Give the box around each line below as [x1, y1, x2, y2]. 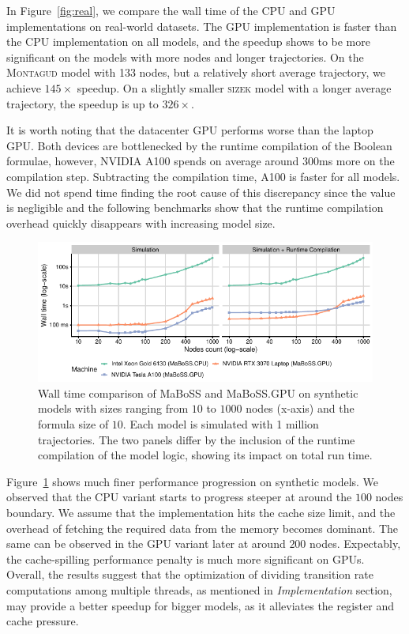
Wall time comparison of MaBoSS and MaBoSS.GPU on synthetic [38, 384, 358, 401]
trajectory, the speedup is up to [6, 95, 159, 111]
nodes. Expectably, [310, 535, 401, 552]
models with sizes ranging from [38, 400, 189, 417]
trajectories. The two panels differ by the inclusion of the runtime [38, 431, 355, 447]
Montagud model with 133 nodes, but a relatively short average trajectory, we [6, 64, 385, 81]
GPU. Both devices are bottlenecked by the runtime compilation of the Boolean [6, 137, 392, 153]
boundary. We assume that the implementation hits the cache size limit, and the [6, 504, 396, 520]
